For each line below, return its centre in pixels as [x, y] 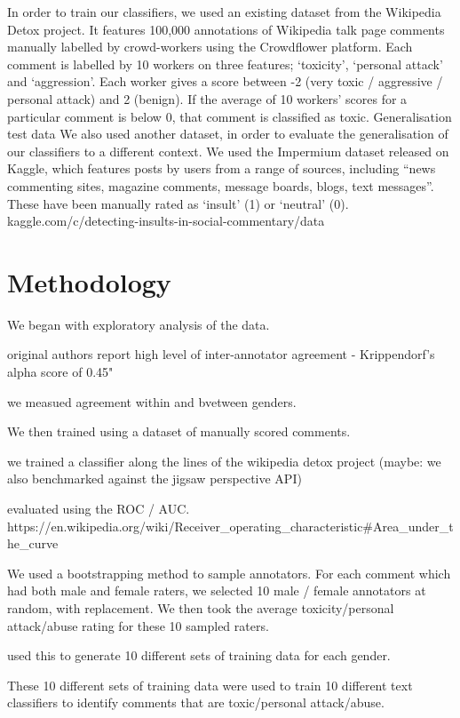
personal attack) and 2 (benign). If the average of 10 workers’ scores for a [207, 98]
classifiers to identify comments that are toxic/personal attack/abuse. [196, 702]
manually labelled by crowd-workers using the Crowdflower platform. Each [210, 47]
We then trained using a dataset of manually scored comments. [179, 431]
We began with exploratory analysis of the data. [139, 324]
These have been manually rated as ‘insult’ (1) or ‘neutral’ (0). [178, 203]
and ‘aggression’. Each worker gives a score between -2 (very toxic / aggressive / [225, 81]
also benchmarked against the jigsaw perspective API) [155, 479]
